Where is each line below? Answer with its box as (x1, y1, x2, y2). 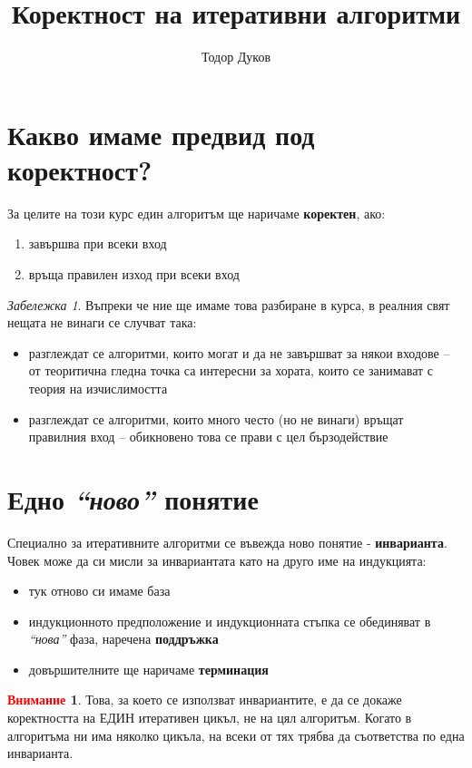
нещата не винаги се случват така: (7, 313, 197, 332)
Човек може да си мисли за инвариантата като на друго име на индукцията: (7, 550, 427, 569)
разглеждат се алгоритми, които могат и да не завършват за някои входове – (28, 343, 450, 362)
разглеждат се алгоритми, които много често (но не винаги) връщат (28, 409, 404, 428)
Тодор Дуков (201, 47, 271, 66)
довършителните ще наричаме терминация (28, 659, 269, 678)
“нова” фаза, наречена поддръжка (28, 629, 219, 648)
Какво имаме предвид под (7, 115, 315, 152)
